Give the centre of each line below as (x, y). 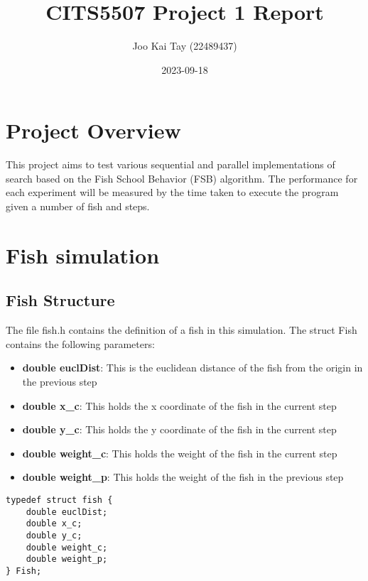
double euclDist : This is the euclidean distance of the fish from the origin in (193, 368)
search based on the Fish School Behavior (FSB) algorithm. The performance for (182, 178)
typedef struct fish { (59, 500)
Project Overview (93, 130)
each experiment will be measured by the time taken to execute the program (172, 192)
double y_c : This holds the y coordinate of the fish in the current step (179, 429)
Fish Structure (60, 300)
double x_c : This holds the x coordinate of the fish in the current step (179, 405)
